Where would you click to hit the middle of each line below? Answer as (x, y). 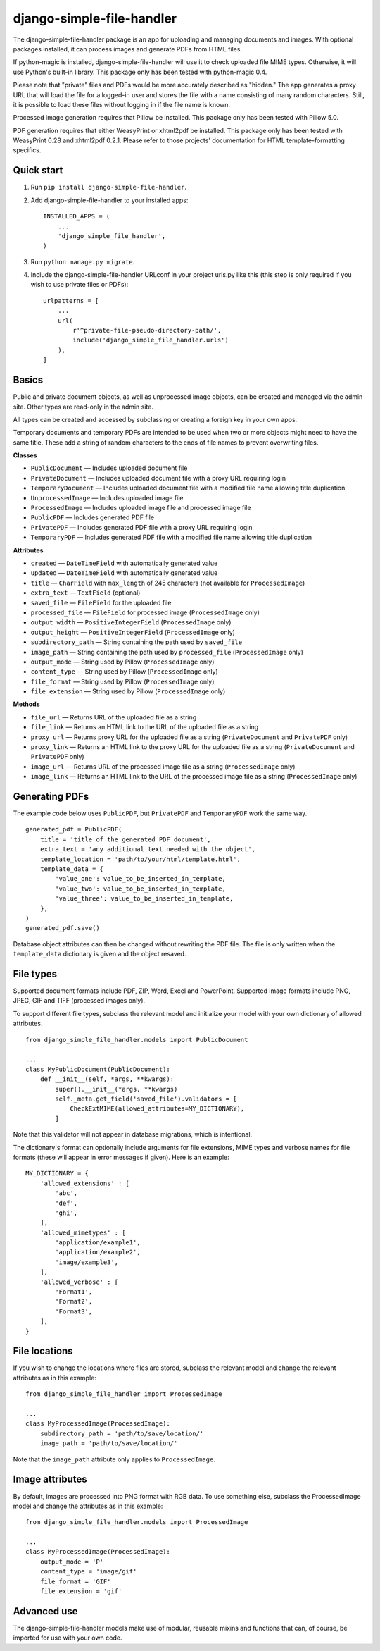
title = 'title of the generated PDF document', (125, 839)
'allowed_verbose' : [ (79, 1282)
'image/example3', (87, 1262)
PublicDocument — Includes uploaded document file (109, 468)
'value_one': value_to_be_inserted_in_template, (141, 879)
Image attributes (50, 1479)
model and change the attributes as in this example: (88, 1506)
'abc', (66, 1193)
